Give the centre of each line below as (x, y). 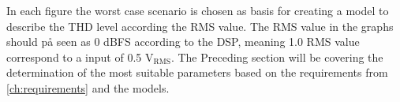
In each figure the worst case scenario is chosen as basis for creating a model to (198, 10)
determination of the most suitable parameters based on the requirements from (197, 72)
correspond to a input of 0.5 (74, 57)
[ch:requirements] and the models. (88, 87)
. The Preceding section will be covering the (277, 57)
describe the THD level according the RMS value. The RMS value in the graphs (200, 26)
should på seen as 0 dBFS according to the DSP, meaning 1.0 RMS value (183, 42)
